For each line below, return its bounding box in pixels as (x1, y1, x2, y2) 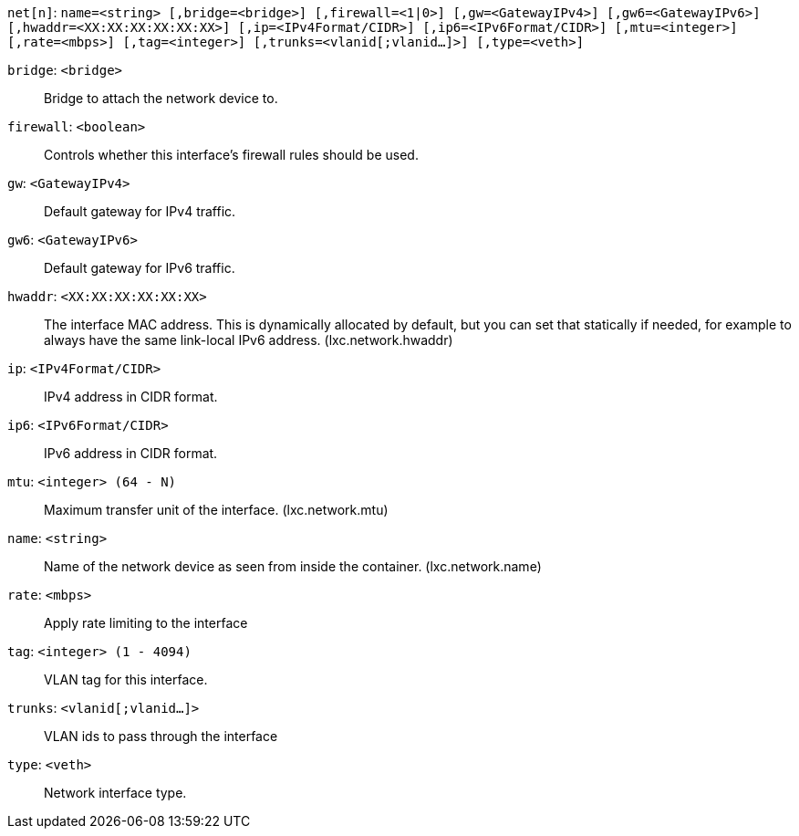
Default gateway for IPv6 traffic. (44, 260, 235, 276)
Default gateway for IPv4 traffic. (44, 204, 236, 219)
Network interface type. (44, 785, 187, 800)
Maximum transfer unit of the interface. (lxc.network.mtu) (44, 502, 389, 517)
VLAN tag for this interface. (44, 672, 208, 687)
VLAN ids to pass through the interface (44, 728, 278, 744)
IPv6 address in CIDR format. (44, 445, 218, 461)
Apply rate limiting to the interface (44, 615, 248, 631)
